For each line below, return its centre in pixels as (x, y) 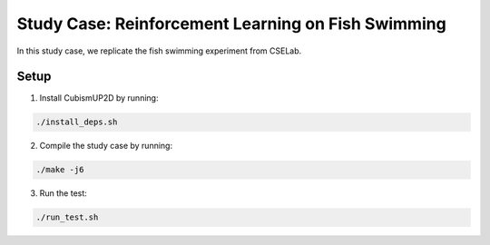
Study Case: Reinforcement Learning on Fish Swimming (231, 24)
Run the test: (64, 193)
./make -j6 (60, 170)
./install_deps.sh (77, 122)
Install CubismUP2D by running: (99, 98)
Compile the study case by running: (106, 146)
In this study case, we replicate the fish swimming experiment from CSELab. (159, 51)
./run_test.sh (67, 217)
